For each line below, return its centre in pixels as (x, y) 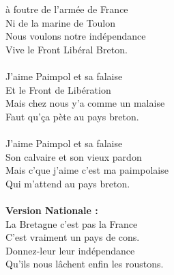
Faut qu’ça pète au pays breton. (72, 116)
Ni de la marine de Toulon (61, 22)
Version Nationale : (52, 210)
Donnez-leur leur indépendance (70, 250)
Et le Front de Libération (58, 89)
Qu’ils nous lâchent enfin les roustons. (85, 264)
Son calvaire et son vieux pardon (74, 156)
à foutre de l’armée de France (67, 9)
